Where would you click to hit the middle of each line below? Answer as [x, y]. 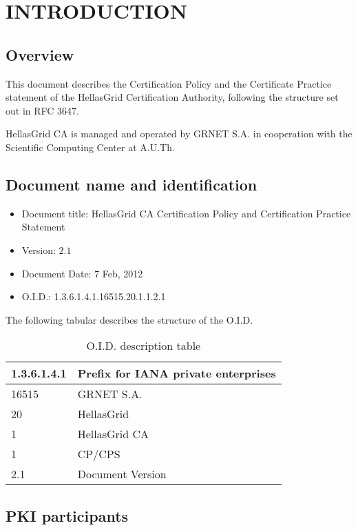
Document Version [122, 474]
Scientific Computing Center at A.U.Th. [90, 147]
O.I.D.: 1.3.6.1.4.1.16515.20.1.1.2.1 [94, 296]
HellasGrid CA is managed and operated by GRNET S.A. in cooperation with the [179, 134]
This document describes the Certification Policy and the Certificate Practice [169, 83]
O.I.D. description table [144, 346]
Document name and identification [131, 184]
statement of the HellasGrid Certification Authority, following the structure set [172, 97]
